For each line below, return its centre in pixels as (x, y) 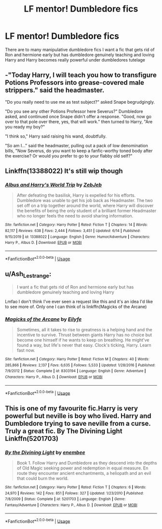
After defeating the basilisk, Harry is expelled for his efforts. (76, 195)
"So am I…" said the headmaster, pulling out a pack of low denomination (76, 145)
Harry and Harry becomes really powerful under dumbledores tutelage (75, 60)
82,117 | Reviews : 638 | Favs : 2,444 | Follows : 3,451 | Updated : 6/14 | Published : (73, 231)
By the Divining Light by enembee (45, 452)
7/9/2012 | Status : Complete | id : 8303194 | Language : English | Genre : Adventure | (75, 371)
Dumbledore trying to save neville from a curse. (78, 423)
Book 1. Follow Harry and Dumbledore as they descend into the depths (87, 463)
